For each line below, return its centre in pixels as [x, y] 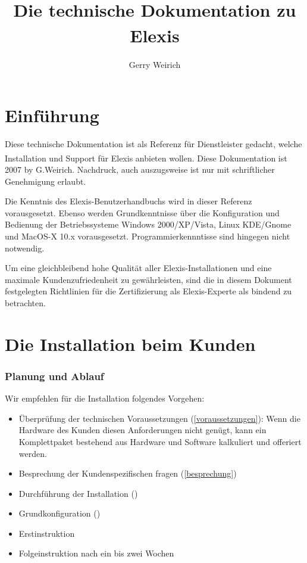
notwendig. [25, 248]
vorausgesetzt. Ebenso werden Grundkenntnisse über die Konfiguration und [142, 212]
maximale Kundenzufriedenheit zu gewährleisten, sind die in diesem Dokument [148, 279]
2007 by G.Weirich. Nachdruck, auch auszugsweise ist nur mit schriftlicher [140, 169]
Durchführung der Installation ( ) [78, 493]
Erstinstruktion [47, 533]
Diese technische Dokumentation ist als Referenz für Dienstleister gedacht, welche [153, 144]
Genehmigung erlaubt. [46, 181]
